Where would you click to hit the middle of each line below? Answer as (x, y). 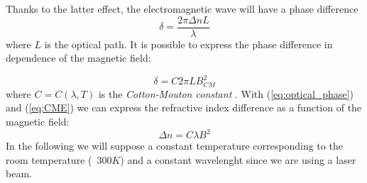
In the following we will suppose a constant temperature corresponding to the (174, 146)
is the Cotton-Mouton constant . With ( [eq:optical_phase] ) (226, 93)
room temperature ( (49, 159)
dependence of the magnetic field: (78, 58)
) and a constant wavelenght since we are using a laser (238, 159)
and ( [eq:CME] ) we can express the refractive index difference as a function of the (184, 107)
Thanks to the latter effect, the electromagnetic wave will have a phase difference (182, 9)
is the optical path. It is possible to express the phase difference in (188, 44)
